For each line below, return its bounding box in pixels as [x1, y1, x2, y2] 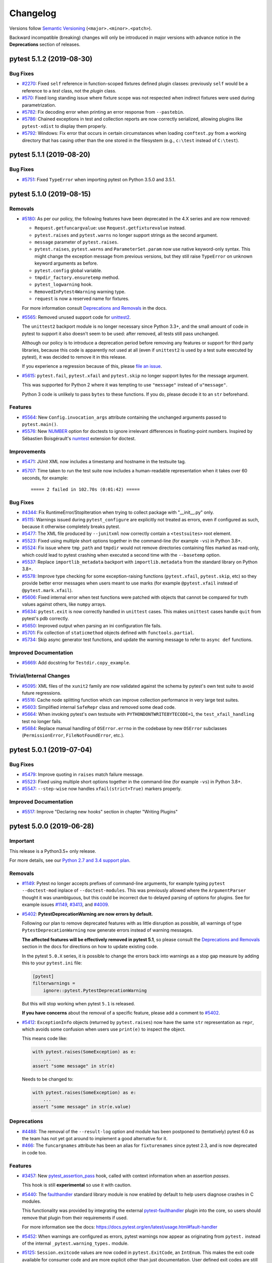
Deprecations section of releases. [9, 41, 81, 47]
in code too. [22, 1149, 47, 1155]
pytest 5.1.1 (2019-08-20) [9, 151, 91, 159]
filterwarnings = [32, 981, 76, 986]
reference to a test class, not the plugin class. [22, 87, 117, 93]
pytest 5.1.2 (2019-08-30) [9, 55, 93, 63]
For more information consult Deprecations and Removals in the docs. [22, 305, 167, 311]
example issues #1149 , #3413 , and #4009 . [22, 902, 109, 908]
